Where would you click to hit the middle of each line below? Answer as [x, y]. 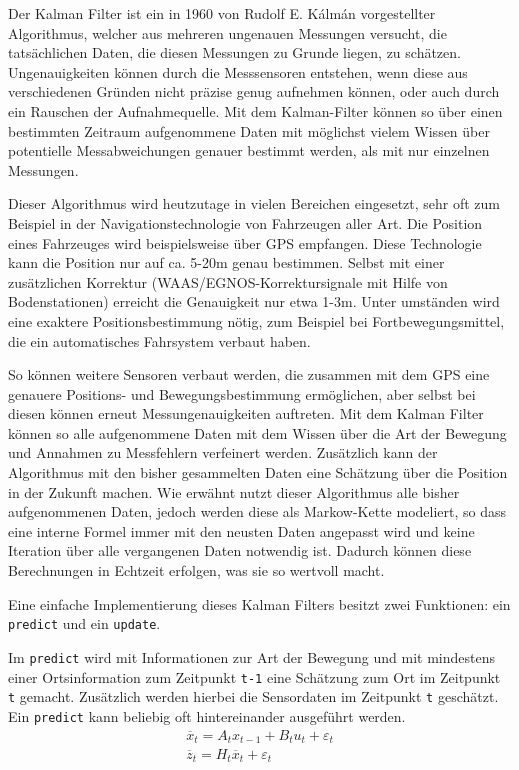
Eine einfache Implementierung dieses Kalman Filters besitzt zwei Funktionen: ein [259, 603]
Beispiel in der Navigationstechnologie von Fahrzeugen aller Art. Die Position [245, 222]
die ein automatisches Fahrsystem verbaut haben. [159, 340]
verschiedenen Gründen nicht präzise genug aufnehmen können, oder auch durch [254, 91]
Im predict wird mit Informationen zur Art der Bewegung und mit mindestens [252, 656]
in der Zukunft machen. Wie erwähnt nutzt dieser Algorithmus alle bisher [234, 491]
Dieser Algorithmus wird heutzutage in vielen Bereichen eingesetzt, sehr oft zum [254, 203]
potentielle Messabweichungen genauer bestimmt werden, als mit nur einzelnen [249, 150]
